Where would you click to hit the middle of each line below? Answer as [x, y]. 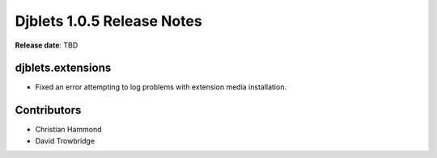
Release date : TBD [47, 45]
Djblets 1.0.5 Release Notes [108, 21]
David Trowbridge [65, 140]
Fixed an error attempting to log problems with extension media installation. [161, 87]
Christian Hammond [68, 130]
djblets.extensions [63, 68]
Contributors [48, 110]
